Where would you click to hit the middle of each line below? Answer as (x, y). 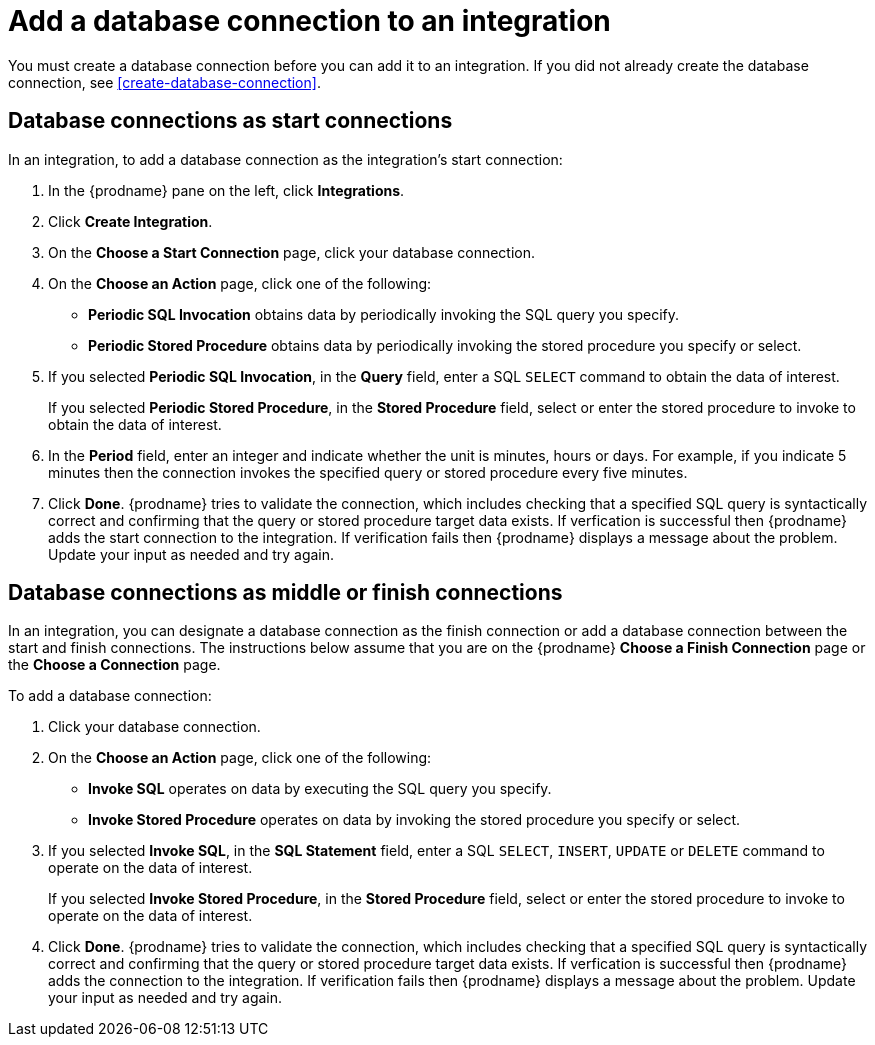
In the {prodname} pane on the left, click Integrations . (226, 190)
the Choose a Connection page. (114, 665)
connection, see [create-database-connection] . (164, 82)
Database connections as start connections (230, 121)
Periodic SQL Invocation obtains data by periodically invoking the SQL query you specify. (383, 314)
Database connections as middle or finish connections (285, 593)
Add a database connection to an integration (309, 21)
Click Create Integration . (130, 221)
